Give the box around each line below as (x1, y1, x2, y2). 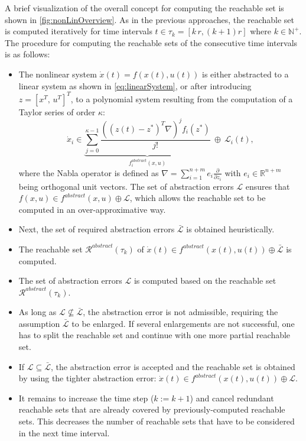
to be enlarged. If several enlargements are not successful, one (71, 317, 295, 329)
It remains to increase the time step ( (18, 391, 154, 404)
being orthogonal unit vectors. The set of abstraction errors (18, 180, 234, 192)
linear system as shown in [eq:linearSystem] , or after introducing (18, 79, 252, 92)
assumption (18, 317, 60, 329)
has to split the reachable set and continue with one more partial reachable (18, 329, 291, 341)
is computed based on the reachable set (134, 274, 276, 287)
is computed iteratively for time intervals (5, 25, 152, 37)
